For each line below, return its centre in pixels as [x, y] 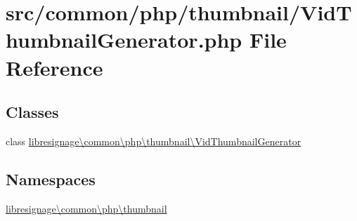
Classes [32, 112]
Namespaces [51, 179]
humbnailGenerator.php [124, 40]
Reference [54, 67]
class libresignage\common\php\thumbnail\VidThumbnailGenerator [154, 141]
